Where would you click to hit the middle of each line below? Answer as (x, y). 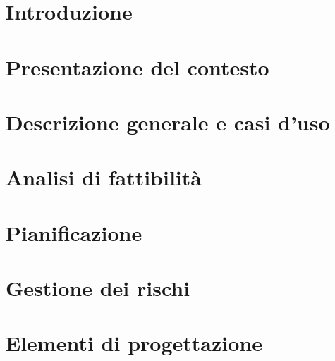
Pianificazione (74, 232)
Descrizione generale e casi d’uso (168, 122)
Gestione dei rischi (98, 288)
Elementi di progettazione (134, 343)
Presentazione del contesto (138, 67)
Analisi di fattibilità (104, 177)
